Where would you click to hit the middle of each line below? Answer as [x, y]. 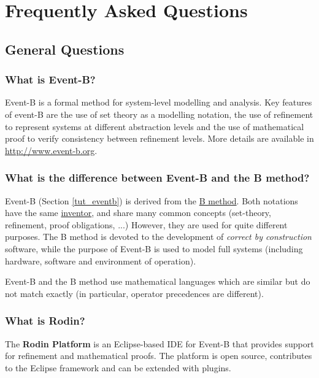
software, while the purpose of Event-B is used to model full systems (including [154, 248]
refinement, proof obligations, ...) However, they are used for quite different [146, 224]
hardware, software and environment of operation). [101, 260]
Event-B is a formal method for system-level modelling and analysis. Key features [159, 102]
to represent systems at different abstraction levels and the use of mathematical [155, 126]
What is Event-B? [50, 79]
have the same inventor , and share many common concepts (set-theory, [138, 213]
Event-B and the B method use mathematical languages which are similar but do [158, 281]
